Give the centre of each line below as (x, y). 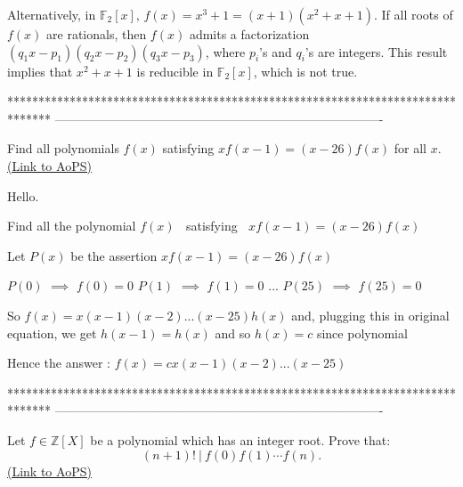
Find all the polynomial (72, 226)
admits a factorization (249, 34)
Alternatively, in (52, 14)
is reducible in (175, 71)
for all (410, 148)
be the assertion (114, 255)
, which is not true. (305, 71)
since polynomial (362, 333)
